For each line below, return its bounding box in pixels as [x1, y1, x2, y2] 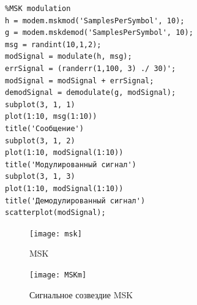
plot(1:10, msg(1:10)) [5, 112, 97, 121]
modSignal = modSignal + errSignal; [5, 76, 154, 85]
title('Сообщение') [5, 124, 84, 133]
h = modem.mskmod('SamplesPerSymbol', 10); [5, 16, 185, 25]
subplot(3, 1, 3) [5, 172, 75, 181]
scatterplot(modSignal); [5, 208, 106, 217]
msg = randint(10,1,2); [5, 40, 102, 49]
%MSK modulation [5, 4, 71, 13]
